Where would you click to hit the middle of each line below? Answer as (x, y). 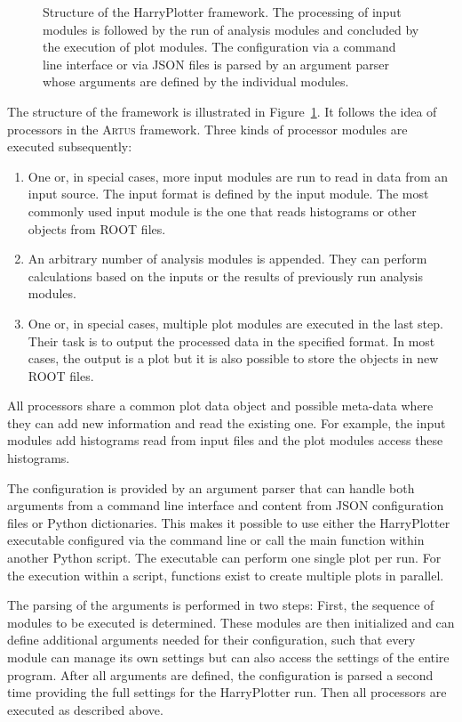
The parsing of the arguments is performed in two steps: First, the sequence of (221, 605)
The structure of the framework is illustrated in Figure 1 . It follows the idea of (222, 111)
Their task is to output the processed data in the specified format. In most (231, 341)
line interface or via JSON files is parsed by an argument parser (216, 64)
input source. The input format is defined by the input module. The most (228, 194)
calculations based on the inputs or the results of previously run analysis (225, 276)
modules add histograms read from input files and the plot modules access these (225, 440)
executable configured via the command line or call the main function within (216, 540)
